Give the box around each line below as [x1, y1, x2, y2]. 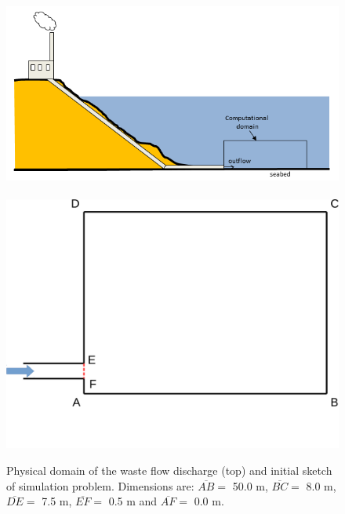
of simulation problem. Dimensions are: [6, 477, 194, 494]
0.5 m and [108, 493, 158, 509]
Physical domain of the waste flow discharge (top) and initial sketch [6, 462, 332, 479]
